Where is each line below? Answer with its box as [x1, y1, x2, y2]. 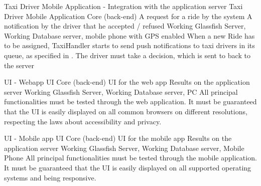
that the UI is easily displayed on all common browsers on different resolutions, [4, 106, 247, 116]
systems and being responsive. [4, 172, 96, 182]
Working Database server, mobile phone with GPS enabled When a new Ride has [4, 30, 255, 41]
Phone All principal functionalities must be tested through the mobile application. [4, 152, 257, 163]
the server [4, 60, 35, 70]
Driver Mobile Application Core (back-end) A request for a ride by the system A [4, 11, 252, 21]
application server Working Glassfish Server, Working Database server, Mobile [4, 142, 244, 153]
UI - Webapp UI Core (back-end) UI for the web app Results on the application [4, 77, 250, 87]
